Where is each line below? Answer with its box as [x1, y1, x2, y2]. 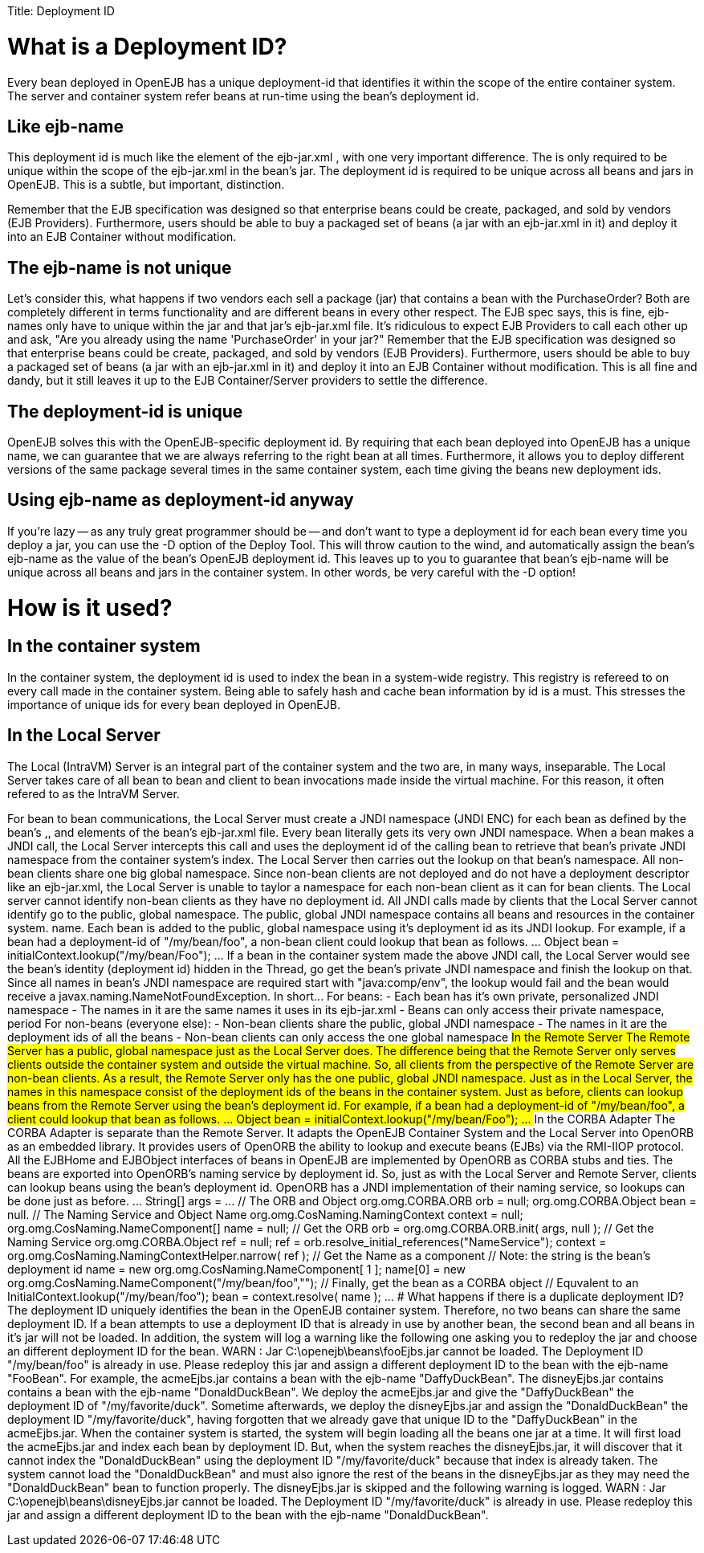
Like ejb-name [7, 116, 124, 137]
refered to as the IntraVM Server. [7, 786, 180, 801]
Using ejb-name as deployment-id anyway [7, 490, 354, 511]
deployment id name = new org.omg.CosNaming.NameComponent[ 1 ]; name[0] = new [7, 1262, 466, 1276]
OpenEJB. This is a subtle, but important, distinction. [7, 177, 285, 192]
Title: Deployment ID [7, 4, 115, 18]
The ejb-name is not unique [7, 257, 232, 278]
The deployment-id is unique [7, 401, 243, 422]
